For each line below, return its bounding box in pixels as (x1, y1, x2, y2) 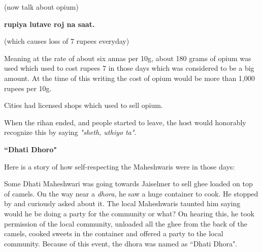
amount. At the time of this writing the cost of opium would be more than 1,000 (4, 72, 255, 83)
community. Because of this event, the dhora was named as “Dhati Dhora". (4, 238, 238, 248)
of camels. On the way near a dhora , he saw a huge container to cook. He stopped (4, 188, 258, 199)
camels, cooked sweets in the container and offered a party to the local (4, 228, 223, 239)
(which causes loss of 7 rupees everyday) (4, 36, 129, 46)
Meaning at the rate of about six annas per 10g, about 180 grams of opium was (4, 52, 251, 63)
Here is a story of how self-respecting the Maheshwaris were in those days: (4, 161, 235, 172)
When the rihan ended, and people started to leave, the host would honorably (4, 117, 246, 127)
